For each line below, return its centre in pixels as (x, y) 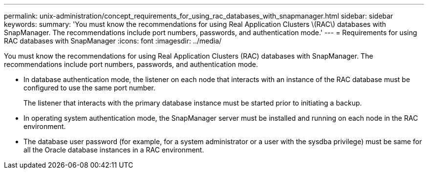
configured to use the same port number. (89, 88)
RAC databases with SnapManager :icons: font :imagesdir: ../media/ (113, 41)
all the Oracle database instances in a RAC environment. (114, 150)
